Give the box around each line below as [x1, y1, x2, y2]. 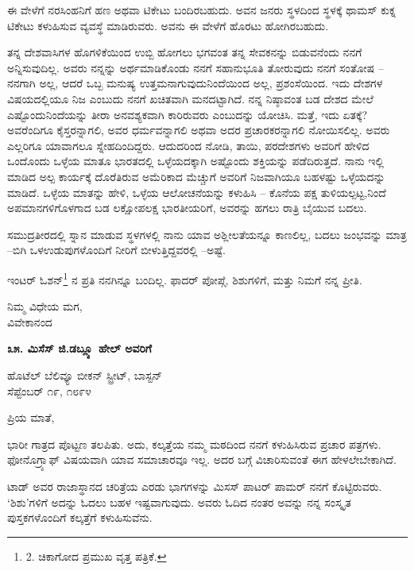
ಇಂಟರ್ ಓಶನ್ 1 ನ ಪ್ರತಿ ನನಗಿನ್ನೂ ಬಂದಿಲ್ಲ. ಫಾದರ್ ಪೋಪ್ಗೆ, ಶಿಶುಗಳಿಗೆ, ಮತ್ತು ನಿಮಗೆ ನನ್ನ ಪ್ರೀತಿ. [7, 268, 362, 287]
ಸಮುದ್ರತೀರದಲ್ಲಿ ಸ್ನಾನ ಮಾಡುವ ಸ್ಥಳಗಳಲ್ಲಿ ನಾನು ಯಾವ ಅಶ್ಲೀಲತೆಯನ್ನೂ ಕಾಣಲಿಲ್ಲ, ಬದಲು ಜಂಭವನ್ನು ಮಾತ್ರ [7, 226, 407, 242]
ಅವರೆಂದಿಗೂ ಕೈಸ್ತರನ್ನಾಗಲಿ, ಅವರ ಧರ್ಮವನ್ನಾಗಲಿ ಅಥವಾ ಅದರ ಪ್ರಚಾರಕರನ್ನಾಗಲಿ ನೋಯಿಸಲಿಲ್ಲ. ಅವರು [7, 122, 390, 138]
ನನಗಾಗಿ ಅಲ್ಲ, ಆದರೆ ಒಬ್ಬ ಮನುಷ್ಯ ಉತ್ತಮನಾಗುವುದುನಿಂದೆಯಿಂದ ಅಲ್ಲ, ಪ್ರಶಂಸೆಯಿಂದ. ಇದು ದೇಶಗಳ [7, 75, 383, 91]
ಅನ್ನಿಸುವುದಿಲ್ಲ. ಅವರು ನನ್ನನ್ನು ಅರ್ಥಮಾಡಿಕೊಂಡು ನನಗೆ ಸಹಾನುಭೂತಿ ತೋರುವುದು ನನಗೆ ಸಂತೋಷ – [7, 59, 384, 75]
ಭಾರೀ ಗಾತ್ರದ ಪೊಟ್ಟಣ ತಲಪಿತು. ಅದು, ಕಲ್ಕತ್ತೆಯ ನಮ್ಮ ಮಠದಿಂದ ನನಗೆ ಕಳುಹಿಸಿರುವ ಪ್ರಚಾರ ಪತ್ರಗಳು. [7, 435, 381, 452]
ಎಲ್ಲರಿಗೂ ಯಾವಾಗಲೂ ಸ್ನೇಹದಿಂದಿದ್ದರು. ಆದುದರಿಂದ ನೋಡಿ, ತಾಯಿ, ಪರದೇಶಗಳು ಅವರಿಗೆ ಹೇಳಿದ [7, 137, 370, 153]
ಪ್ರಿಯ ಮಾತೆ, [7, 409, 55, 426]
